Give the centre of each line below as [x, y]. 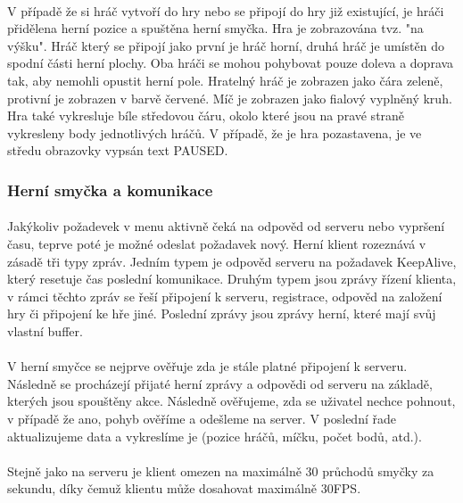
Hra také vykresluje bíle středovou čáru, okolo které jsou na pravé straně [206, 115]
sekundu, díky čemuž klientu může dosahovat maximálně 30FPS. [184, 488]
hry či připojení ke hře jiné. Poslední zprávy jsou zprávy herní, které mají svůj [222, 313]
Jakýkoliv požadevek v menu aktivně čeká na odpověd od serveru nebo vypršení [226, 226]
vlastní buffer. [45, 330]
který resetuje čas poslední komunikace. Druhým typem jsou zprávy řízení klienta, [232, 279]
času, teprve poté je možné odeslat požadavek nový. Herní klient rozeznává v [217, 243]
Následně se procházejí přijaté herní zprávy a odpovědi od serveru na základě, [220, 383]
